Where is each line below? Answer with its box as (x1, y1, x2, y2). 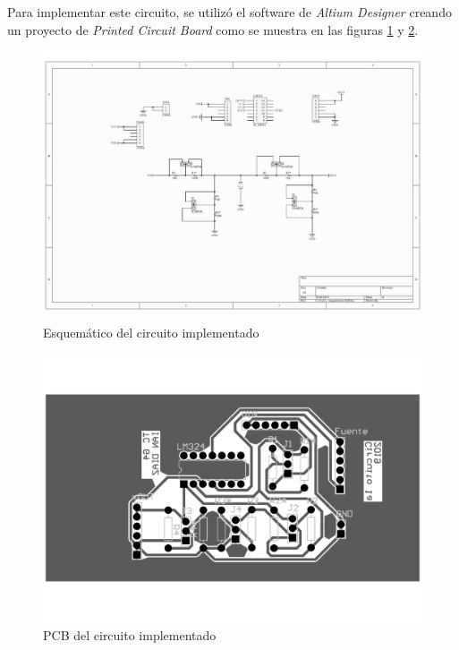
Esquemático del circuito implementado (43, 322, 259, 341)
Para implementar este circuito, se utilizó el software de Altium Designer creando (7, 3, 452, 21)
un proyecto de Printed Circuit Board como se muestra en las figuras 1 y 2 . (7, 20, 419, 38)
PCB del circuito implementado (43, 625, 217, 644)
